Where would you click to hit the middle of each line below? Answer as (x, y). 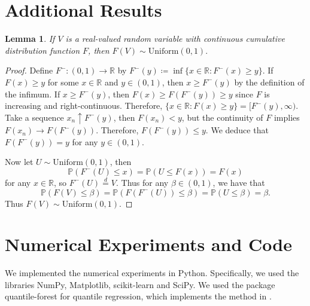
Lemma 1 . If (30, 39)
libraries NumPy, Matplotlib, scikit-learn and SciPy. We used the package (140, 284)
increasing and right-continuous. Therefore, (84, 105)
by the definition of (269, 82)
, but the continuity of (222, 117)
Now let (19, 162)
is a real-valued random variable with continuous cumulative (175, 39)
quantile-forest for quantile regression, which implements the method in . (138, 296)
